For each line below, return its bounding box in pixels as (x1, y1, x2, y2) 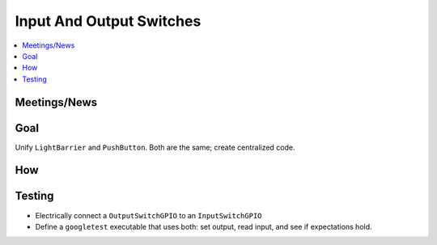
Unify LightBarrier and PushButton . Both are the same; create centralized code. (15, 142, 295, 152)
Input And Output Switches (15, 12, 202, 30)
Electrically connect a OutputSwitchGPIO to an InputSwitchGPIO (35, 210, 262, 220)
